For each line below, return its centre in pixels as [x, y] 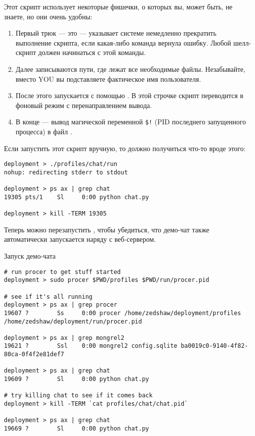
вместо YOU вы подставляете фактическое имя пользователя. [108, 79]
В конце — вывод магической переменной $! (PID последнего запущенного [131, 122]
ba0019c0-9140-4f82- [214, 346]
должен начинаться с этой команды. [92, 52]
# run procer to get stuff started [63, 272]
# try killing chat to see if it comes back [78, 396]
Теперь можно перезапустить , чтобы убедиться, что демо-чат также [107, 229]
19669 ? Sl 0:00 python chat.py [77, 429]
